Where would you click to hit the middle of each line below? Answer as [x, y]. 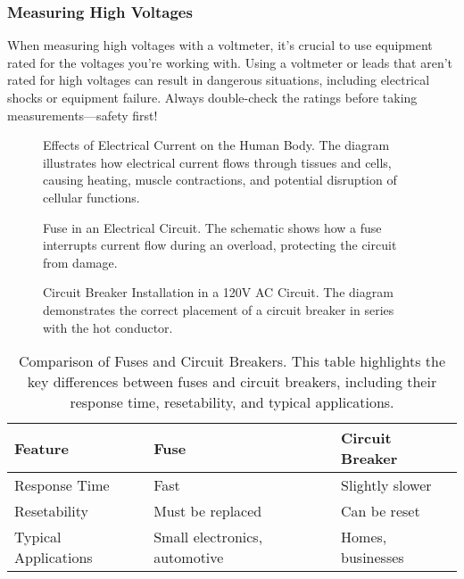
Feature [41, 448]
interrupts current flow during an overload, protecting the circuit [220, 245]
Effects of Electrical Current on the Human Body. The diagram [216, 145]
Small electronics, [208, 537]
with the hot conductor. [108, 327]
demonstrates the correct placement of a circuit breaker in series [219, 309]
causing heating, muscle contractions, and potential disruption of [220, 180]
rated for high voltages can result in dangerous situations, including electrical [219, 80]
